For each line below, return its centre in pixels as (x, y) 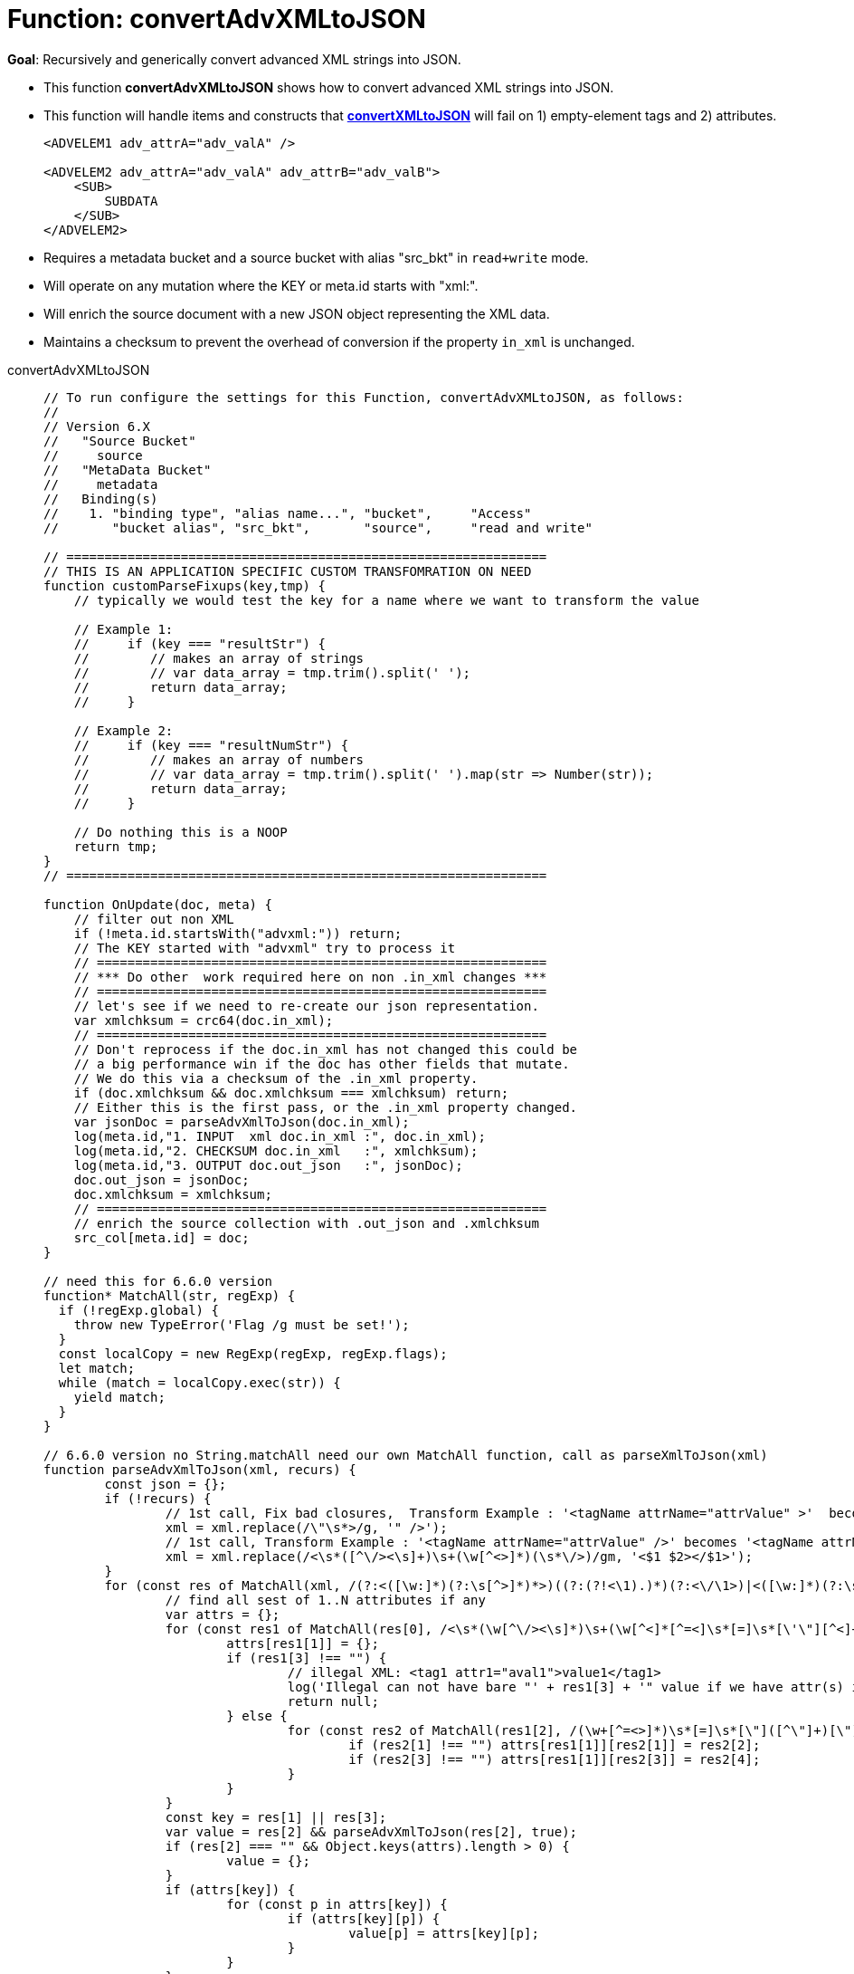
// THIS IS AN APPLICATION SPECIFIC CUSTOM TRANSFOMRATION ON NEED (288, 571)
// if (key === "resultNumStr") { (211, 745)
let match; (97, 1368)
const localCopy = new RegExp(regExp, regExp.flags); (253, 1353)
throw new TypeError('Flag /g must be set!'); (242, 1324)
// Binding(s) (101, 498)
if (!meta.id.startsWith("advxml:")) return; (238, 933)
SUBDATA (131, 201)
